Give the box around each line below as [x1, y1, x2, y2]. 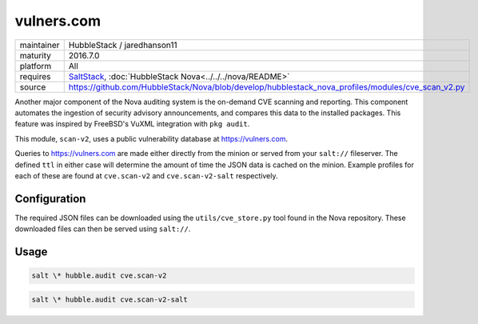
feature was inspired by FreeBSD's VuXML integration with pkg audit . [14, 119, 250, 129]
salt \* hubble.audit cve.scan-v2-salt [31, 294, 188, 304]
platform [19, 60, 52, 71]
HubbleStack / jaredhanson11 [68, 39, 177, 50]
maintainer [19, 39, 60, 50]
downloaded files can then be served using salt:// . [14, 224, 191, 234]
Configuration [14, 192, 86, 206]
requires [19, 70, 51, 82]
